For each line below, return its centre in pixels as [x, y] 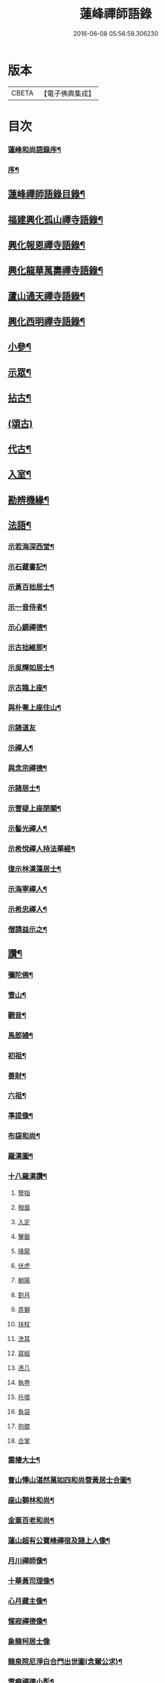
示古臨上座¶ [27, 687]
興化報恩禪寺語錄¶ [47, 245]
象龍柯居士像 [29, 1641]
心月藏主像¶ [27, 1601]
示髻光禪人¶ [27, 829]
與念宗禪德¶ [27, 768]
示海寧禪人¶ [27, 889]
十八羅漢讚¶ [27, 1176]
